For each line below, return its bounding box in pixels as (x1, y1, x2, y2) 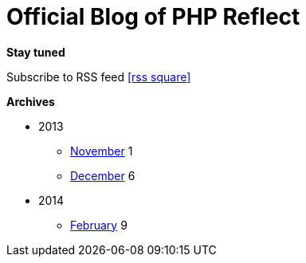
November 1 (70, 143, 133, 158)
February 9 (70, 218, 127, 232)
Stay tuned (6, 45, 65, 59)
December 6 (70, 168, 135, 183)
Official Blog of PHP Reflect (6, 3, 300, 30)
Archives (6, 94, 55, 108)
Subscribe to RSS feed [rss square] (6, 69, 191, 84)
